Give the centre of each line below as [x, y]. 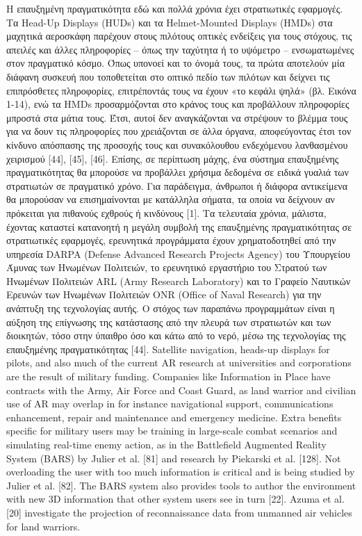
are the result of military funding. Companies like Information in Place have [168, 376]
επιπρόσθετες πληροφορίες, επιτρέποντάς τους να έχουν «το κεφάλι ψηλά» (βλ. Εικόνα [181, 90]
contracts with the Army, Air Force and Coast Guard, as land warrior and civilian [181, 390]
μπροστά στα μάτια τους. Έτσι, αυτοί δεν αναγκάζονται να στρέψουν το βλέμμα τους [177, 117]
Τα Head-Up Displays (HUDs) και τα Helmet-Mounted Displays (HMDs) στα [170, 22]
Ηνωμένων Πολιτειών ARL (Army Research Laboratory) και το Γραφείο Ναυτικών [179, 281]
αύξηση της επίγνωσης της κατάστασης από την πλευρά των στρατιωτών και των [169, 322]
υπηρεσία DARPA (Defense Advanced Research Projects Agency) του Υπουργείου [178, 253]
